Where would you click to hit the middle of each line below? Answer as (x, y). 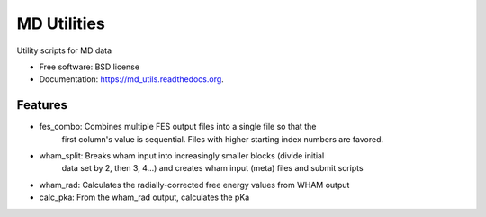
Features (42, 105)
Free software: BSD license (89, 67)
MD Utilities (61, 23)
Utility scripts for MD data (64, 50)
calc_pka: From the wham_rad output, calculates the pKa (144, 197)
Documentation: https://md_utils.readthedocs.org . (131, 79)
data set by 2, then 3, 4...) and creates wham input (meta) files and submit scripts (212, 168)
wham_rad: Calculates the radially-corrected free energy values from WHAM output (194, 185)
